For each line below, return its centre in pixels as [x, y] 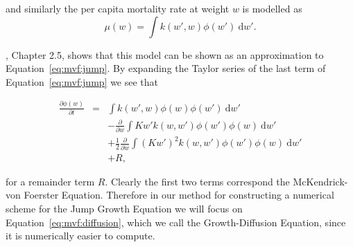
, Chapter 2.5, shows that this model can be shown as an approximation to [165, 54]
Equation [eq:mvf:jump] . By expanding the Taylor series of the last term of [166, 68]
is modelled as [272, 8]
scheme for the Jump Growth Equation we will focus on [124, 209]
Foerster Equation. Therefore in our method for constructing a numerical [179, 195]
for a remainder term [50, 181]
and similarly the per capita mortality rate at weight [118, 8]
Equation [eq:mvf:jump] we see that [82, 81]
